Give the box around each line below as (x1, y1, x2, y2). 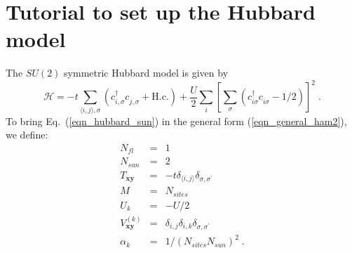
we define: (6, 127, 48, 142)
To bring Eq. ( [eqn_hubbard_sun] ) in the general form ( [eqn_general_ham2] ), (6, 113, 347, 128)
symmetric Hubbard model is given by (64, 65, 229, 80)
